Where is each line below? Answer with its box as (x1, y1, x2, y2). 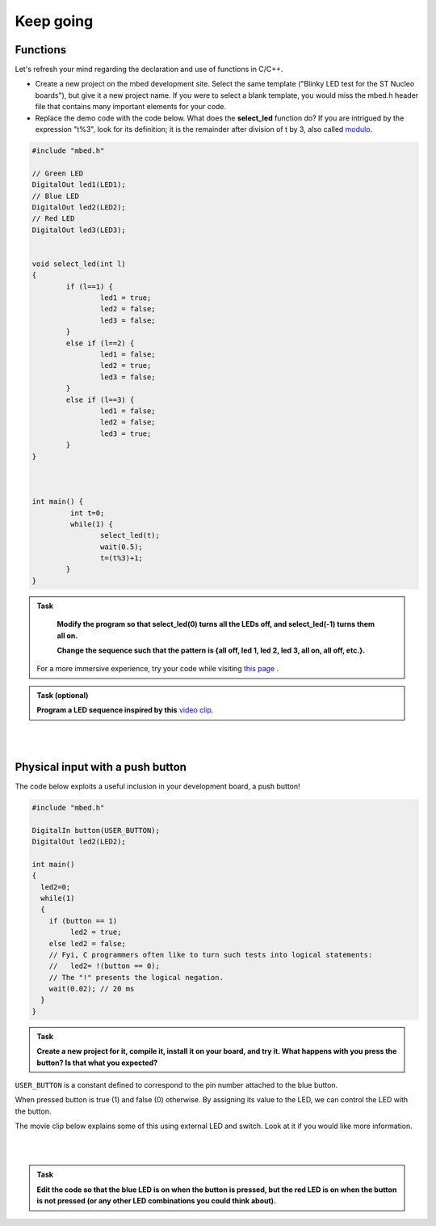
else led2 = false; (48, 939, 127, 948)
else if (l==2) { (65, 338, 135, 348)
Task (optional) (36, 690, 89, 700)
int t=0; (69, 508, 105, 518)
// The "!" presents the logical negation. (48, 973, 224, 982)
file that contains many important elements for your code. (35, 102, 227, 112)
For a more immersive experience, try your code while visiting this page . (36, 664, 279, 674)
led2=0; (40, 882, 71, 891)
